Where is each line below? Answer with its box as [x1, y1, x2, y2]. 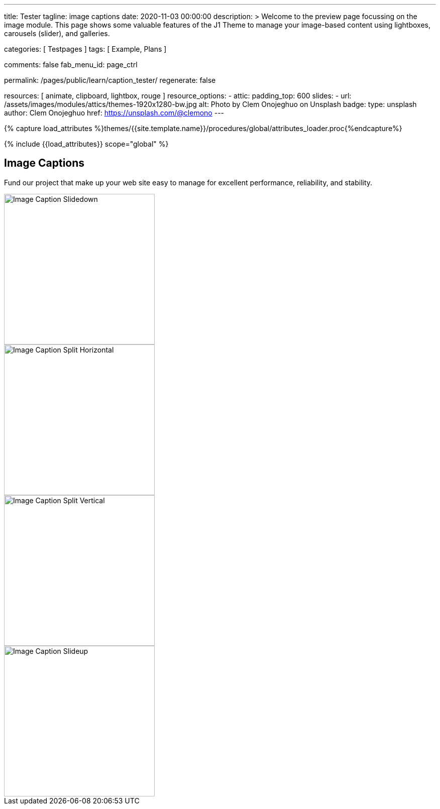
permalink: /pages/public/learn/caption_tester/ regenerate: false [4, 76, 216, 84]
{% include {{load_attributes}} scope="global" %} [4, 140, 169, 148]
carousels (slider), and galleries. [4, 29, 110, 38]
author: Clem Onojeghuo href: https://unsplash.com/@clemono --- [4, 108, 225, 117]
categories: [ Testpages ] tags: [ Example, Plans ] [4, 45, 167, 53]
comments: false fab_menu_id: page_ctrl [4, 60, 138, 69]
